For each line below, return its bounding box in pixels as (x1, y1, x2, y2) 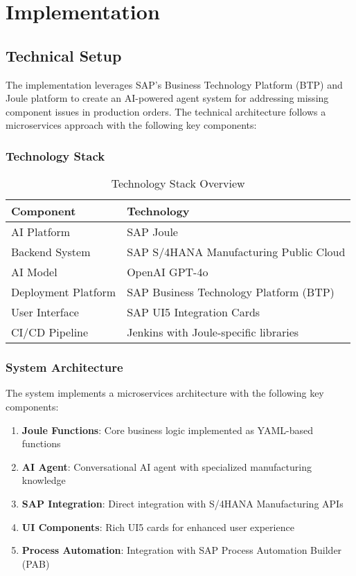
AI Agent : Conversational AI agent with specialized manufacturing (21, 459, 312, 474)
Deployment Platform (11, 284, 116, 300)
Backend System (11, 244, 91, 260)
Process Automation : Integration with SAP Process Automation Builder (21, 543, 342, 557)
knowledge (21, 473, 66, 487)
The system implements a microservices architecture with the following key (6, 386, 324, 400)
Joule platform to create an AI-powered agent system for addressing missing (6, 91, 329, 105)
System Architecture (6, 359, 123, 376)
